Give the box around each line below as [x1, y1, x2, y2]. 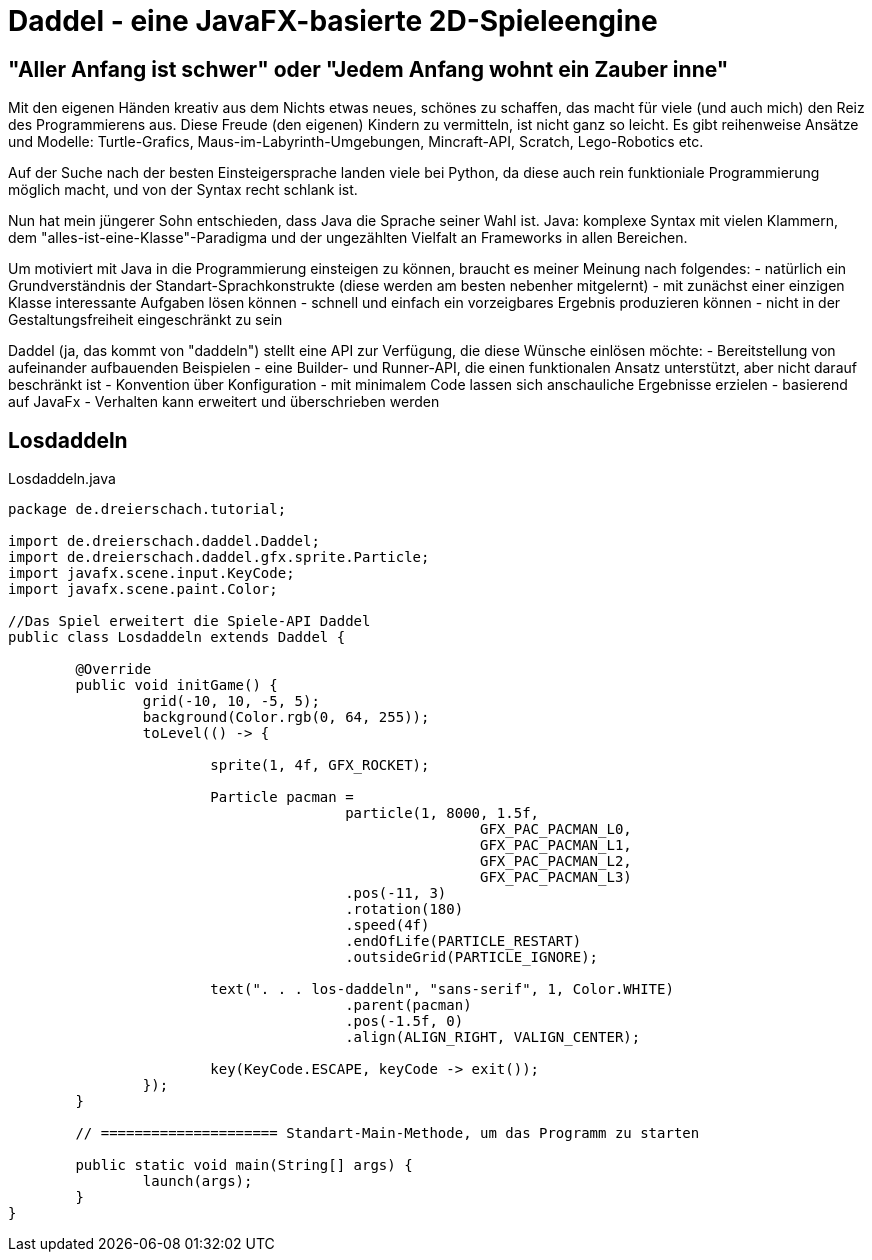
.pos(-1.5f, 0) [345, 1013, 464, 1030]
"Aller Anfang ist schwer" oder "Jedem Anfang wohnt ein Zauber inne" [8, 56, 729, 82]
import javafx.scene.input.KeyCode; [8, 565, 295, 582]
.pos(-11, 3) [345, 885, 447, 902]
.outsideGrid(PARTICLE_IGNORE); [345, 949, 599, 966]
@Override [75, 661, 152, 678]
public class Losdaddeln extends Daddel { [8, 629, 346, 646]
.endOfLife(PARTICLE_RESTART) [345, 933, 582, 950]
